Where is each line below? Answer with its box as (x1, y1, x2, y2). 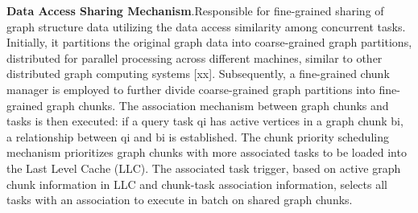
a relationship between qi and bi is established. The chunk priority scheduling (6, 128, 389, 145)
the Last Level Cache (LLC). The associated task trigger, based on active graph (6, 159, 401, 176)
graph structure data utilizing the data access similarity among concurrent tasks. (6, 18, 406, 35)
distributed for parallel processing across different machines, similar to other (6, 49, 383, 66)
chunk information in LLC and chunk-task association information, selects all (6, 175, 387, 192)
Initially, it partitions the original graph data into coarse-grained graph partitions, (6, 34, 412, 51)
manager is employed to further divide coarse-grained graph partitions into (6, 80, 375, 97)
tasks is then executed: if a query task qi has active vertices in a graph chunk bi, (6, 113, 404, 129)
